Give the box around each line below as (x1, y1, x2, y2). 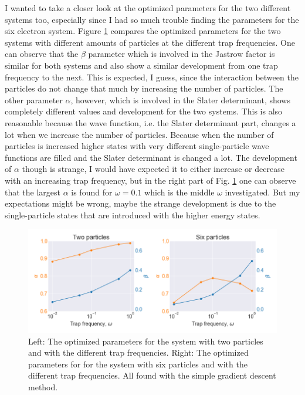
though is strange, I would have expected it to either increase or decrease (22, 163, 284, 175)
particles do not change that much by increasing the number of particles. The (5, 82, 283, 94)
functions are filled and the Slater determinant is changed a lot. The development (5, 151, 297, 163)
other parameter (5, 93, 63, 106)
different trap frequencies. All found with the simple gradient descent (28, 369, 276, 382)
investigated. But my (225, 185, 300, 198)
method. (28, 380, 58, 393)
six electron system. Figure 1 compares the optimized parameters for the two (5, 25, 281, 37)
